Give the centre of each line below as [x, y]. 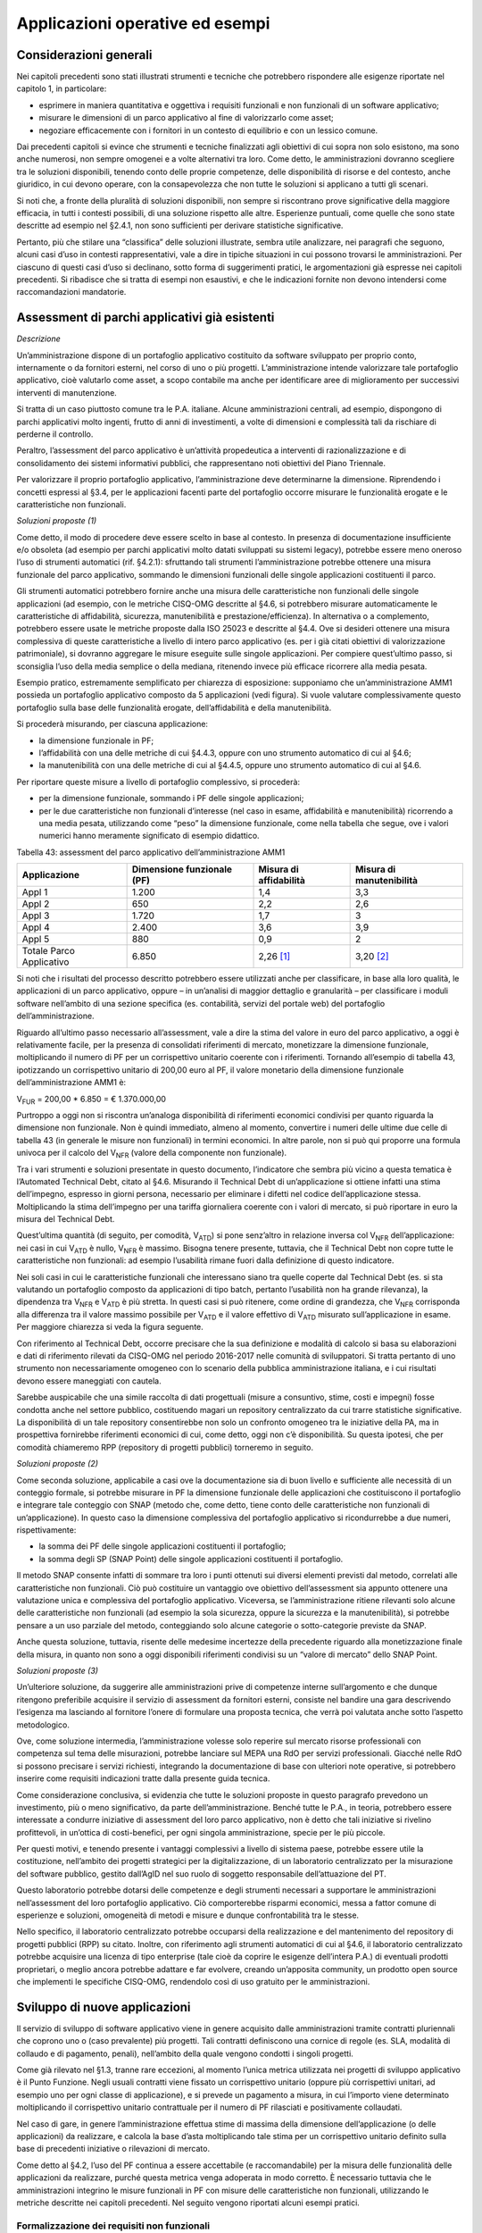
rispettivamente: [46, 1530]
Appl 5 [36, 940]
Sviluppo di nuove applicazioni [104, 2007]
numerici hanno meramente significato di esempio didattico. [149, 836]
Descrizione [39, 339]
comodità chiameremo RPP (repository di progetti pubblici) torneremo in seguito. [165, 1447]
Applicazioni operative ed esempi [143, 23]
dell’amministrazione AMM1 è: [71, 1083]
